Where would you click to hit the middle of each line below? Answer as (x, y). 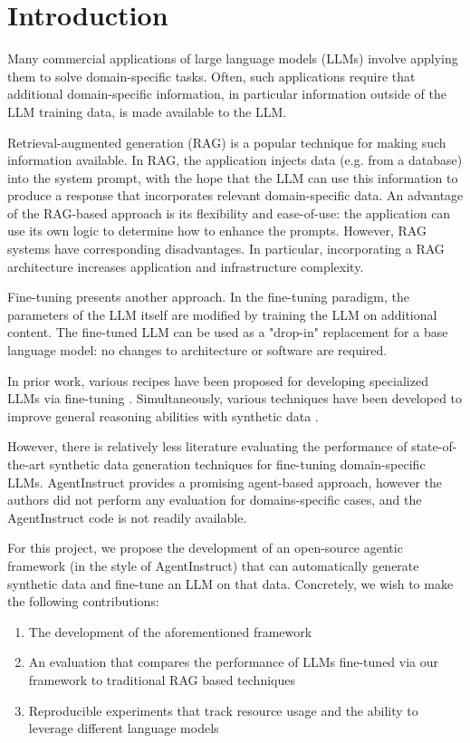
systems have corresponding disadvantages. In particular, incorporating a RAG (226, 249)
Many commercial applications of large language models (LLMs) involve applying (233, 58)
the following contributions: (83, 601)
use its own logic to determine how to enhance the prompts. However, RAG (217, 231)
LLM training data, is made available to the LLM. (147, 111)
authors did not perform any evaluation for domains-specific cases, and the (215, 500)
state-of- (434, 446)
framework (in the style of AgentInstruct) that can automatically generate (213, 565)
